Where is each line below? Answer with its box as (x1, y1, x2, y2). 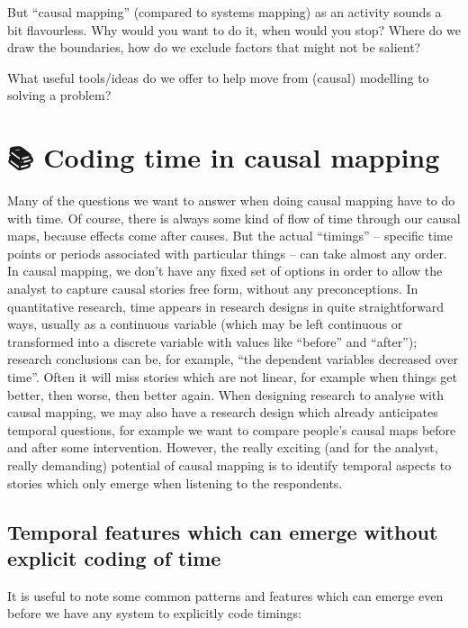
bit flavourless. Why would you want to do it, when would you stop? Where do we (7, 20, 461, 39)
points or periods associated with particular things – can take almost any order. (7, 243, 447, 262)
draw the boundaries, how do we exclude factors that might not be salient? (7, 38, 421, 57)
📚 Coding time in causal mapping (7, 139, 440, 176)
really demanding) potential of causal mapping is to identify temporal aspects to (7, 456, 452, 474)
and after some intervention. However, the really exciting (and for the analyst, (7, 438, 438, 457)
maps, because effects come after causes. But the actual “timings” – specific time (7, 226, 453, 245)
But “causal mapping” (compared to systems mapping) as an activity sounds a (7, 3, 442, 21)
